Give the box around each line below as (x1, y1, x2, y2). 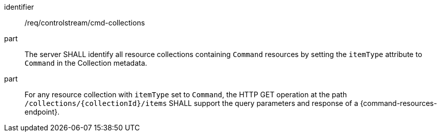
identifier (4, 3, 34, 11)
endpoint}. (25, 107, 60, 116)
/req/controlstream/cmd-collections (25, 18, 145, 27)
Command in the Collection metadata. (25, 59, 147, 67)
